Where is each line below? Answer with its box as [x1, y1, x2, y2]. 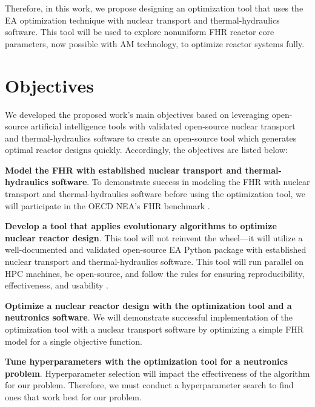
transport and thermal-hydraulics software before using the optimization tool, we [5, 187, 306, 200]
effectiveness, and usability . [5, 279, 108, 291]
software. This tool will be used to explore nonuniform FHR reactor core [5, 25, 274, 38]
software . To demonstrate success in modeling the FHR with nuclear [51, 175, 310, 188]
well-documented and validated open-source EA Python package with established [5, 243, 307, 256]
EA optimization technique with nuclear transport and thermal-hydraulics [5, 13, 280, 26]
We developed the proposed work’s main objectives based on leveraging [5, 108, 269, 120]
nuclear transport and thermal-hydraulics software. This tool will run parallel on [5, 255, 304, 268]
